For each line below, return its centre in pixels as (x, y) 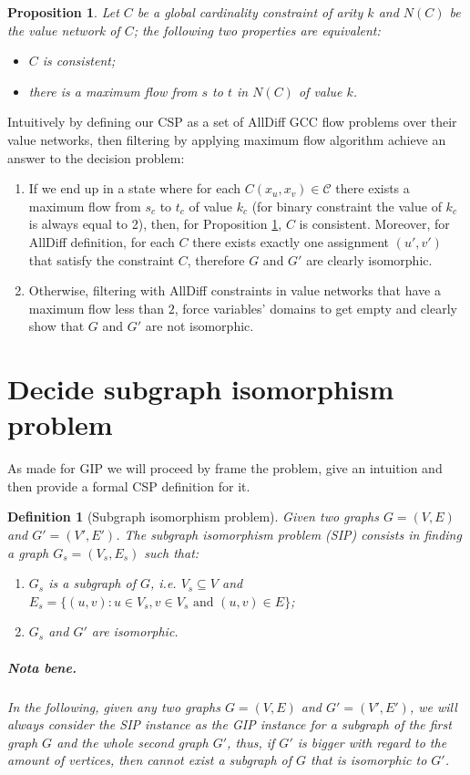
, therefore (216, 259)
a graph (28, 552)
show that (56, 326)
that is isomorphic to (369, 760)
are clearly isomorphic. (369, 259)
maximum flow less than (97, 308)
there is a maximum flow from (113, 91)
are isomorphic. (135, 631)
